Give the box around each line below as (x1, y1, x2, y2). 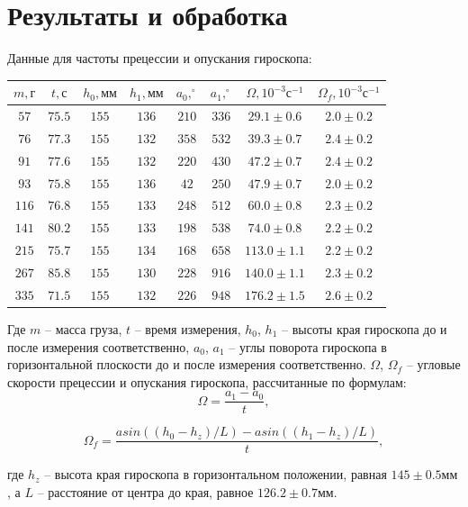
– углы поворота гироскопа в (229, 337, 387, 356)
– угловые (406, 355, 461, 374)
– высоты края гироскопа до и (282, 319, 447, 338)
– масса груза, (45, 319, 122, 338)
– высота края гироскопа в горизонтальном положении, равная (44, 465, 387, 484)
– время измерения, (134, 319, 241, 338)
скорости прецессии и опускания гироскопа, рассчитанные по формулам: (7, 372, 407, 391)
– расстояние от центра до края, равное (37, 483, 254, 501)
